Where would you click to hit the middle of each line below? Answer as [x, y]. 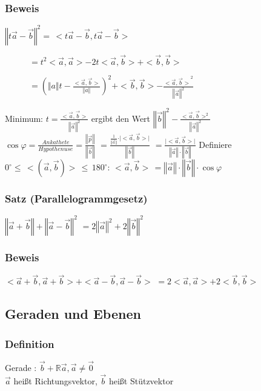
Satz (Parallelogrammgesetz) [76, 199]
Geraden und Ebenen [73, 314]
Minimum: [24, 118]
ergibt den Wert [121, 118]
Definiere [215, 144]
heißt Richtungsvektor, [55, 380]
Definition [30, 343]
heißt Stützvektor [141, 380]
